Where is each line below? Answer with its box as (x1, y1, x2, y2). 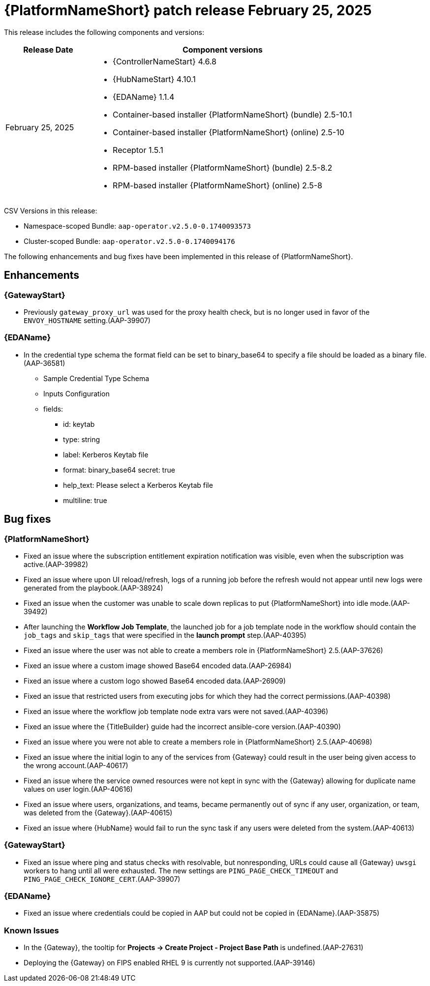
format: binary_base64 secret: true (63, 465, 175, 474)
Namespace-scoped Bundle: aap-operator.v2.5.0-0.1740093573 (24, 221, 251, 230)
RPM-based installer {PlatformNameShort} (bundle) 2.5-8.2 (113, 162, 333, 173)
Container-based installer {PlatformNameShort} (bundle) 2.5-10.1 (113, 109, 352, 120)
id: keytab (63, 419, 95, 428)
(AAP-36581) (24, 359, 65, 367)
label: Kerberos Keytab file (63, 450, 149, 459)
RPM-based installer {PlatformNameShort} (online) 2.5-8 (113, 180, 323, 190)
